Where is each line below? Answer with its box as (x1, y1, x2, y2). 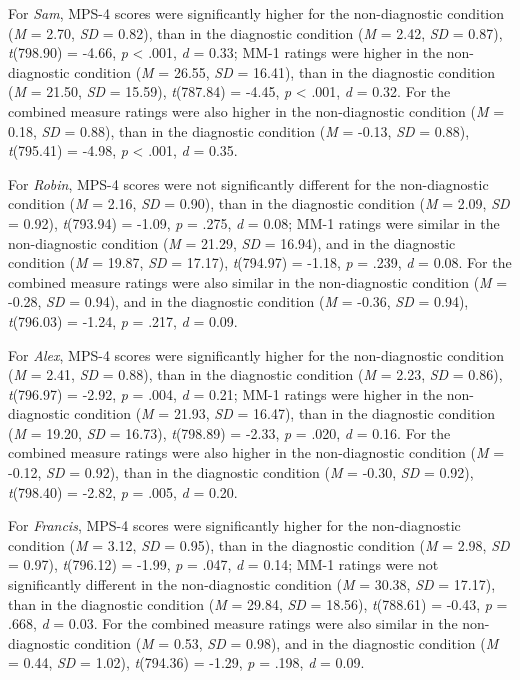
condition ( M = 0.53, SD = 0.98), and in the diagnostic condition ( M (74, 632, 499, 653)
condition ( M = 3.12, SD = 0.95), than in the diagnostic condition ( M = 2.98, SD (8, 534, 510, 555)
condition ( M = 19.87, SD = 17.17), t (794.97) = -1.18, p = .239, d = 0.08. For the (8, 252, 512, 273)
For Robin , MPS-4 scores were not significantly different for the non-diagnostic (8, 173, 489, 194)
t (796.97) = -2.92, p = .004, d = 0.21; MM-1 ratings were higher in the (8, 383, 443, 404)
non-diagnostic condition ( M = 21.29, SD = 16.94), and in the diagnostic (8, 232, 456, 253)
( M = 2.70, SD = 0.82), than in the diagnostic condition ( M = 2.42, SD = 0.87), (8, 22, 503, 43)
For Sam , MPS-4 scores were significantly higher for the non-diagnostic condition (8, 3, 505, 23)
